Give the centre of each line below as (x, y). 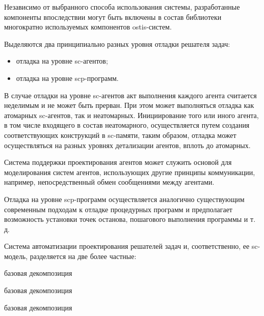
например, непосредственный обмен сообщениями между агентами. (109, 182)
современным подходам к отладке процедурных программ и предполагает (118, 209)
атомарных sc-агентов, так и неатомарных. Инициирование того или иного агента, (131, 115)
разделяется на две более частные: (83, 256)
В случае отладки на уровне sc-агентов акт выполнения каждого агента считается (130, 95)
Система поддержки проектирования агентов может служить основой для (118, 162)
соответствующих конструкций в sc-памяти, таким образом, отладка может (120, 135)
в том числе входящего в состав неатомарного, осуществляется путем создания (127, 125)
